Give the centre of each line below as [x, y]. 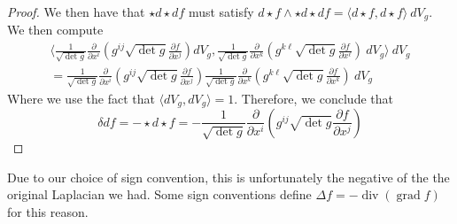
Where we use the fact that [81, 98]
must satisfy [221, 12]
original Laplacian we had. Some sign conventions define [159, 194]
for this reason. [48, 211]
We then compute [55, 30]
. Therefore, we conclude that [314, 98]
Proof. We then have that [76, 12]
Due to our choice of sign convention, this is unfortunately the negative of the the [228, 177]
